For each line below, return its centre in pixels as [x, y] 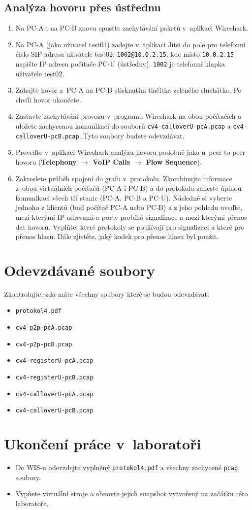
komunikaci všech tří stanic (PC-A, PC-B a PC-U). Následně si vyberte [124, 197]
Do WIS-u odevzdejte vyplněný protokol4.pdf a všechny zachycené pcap [127, 467]
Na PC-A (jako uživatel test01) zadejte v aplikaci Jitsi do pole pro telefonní [130, 44]
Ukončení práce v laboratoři [103, 444]
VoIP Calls [111, 161]
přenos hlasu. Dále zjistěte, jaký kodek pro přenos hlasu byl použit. [117, 236]
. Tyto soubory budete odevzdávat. [132, 135]
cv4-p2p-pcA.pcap [44, 328]
